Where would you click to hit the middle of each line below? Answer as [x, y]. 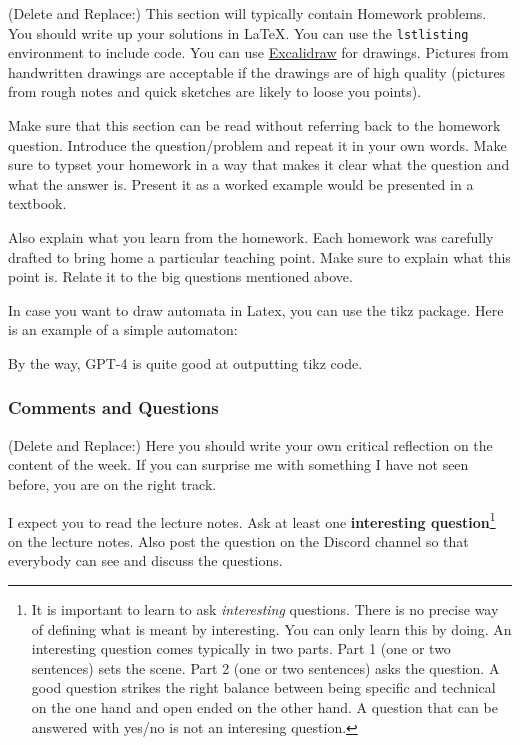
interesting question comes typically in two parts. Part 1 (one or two [241, 648]
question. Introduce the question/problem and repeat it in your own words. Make [257, 144]
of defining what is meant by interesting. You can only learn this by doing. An [271, 628]
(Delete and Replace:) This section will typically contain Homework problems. [247, 13]
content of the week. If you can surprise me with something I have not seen [238, 464]
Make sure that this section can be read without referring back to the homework [254, 125]
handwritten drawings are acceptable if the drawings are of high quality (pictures [257, 71]
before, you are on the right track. [112, 483]
